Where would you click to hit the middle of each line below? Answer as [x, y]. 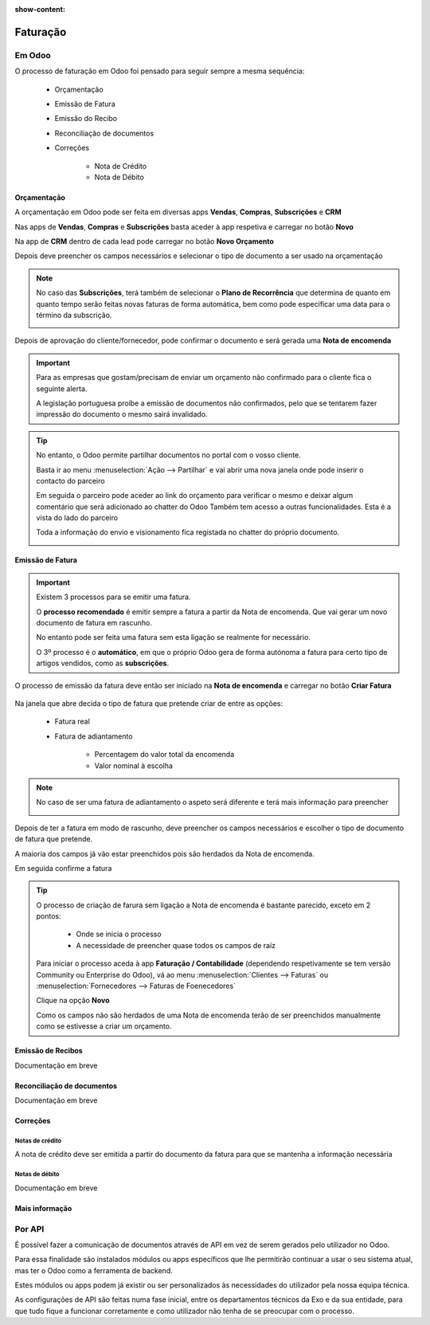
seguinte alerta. [62, 388]
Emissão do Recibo [86, 119]
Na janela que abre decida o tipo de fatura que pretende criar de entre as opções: [149, 704]
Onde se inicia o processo [119, 934]
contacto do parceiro [70, 480]
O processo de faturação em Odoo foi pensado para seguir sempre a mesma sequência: [160, 71]
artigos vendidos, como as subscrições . [103, 663]
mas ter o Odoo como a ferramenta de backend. [94, 1270]
